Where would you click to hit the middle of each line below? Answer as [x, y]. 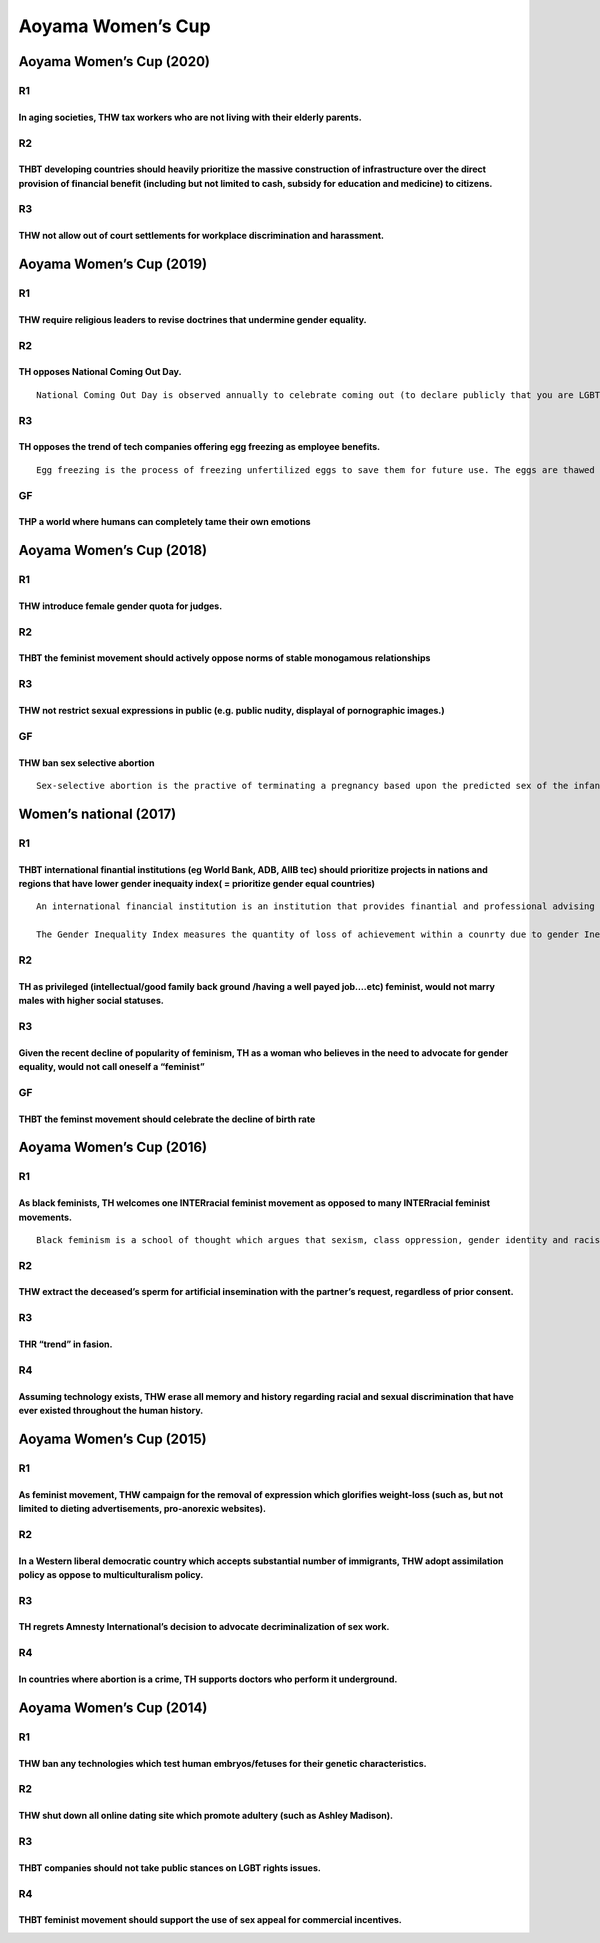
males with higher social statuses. [91, 1001]
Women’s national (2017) [97, 813]
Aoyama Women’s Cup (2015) [112, 1438]
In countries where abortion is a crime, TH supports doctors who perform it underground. [208, 1679]
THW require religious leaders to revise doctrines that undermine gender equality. [192, 319]
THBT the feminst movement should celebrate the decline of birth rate [167, 1119]
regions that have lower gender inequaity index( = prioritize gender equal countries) [196, 883]
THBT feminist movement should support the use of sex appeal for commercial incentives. [210, 1920]
